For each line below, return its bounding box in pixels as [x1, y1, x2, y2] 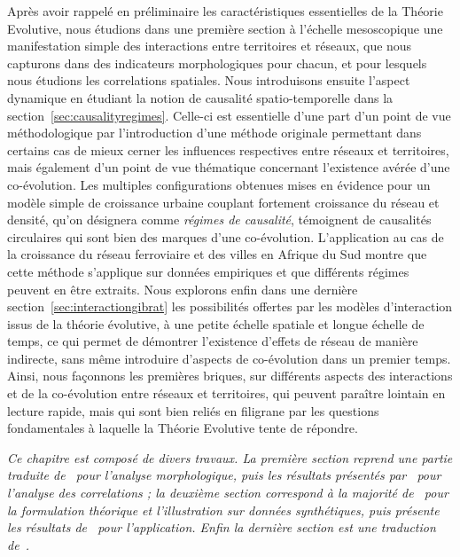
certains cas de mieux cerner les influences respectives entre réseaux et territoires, [7, 140, 449, 159]
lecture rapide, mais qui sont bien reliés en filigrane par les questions [7, 401, 379, 420]
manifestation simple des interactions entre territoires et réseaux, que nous [7, 36, 412, 55]
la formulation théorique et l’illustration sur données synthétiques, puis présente [7, 500, 440, 519]
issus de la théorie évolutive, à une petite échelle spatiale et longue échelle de [7, 314, 425, 333]
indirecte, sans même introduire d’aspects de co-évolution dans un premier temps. [7, 349, 451, 367]
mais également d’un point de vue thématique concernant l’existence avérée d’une [7, 158, 450, 177]
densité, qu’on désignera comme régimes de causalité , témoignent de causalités [7, 210, 432, 229]
